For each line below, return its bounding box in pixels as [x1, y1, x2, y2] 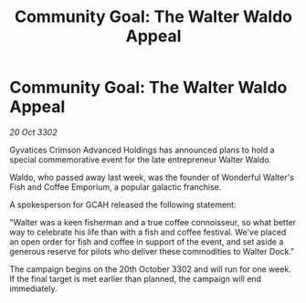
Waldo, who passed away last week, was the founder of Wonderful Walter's [9, 172, 295, 183]
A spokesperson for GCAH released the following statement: [9, 199, 237, 210]
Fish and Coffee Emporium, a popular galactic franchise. [9, 181, 222, 193]
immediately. [9, 283, 58, 294]
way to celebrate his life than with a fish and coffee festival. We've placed [9, 226, 287, 237]
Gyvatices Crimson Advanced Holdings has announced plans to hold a [9, 144, 276, 155]
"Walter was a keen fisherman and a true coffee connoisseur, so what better [9, 216, 297, 227]
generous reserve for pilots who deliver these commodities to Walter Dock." [9, 246, 295, 256]
